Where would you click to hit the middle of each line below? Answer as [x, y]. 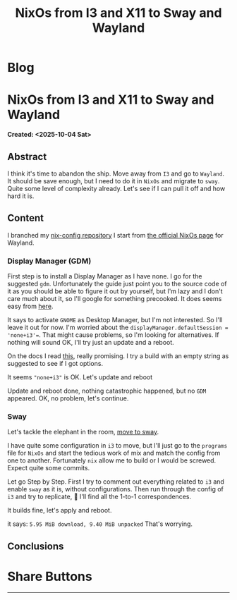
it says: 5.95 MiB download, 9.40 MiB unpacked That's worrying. [100, 524]
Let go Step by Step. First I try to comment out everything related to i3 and [116, 482]
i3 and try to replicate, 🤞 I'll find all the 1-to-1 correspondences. [99, 497]
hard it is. [21, 196]
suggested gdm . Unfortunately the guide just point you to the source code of [117, 284]
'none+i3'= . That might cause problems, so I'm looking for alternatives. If [113, 335]
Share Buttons [50, 576]
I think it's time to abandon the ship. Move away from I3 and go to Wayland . [116, 173]
